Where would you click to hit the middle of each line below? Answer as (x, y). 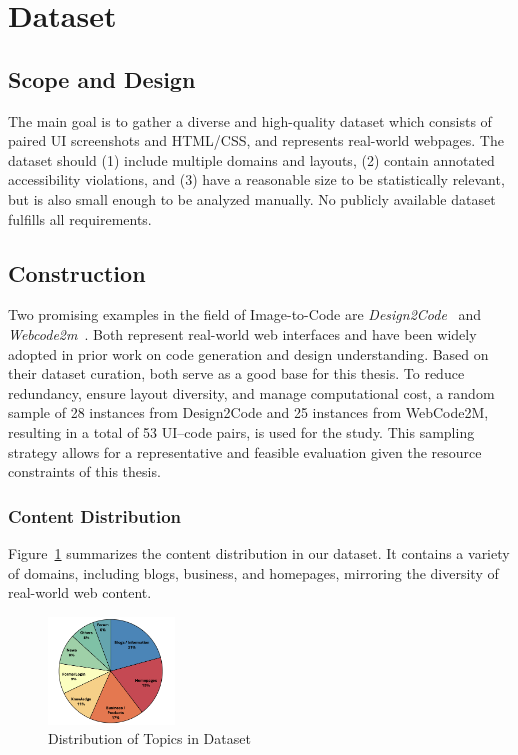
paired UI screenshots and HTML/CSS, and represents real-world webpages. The (256, 140)
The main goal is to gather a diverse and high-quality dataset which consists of (250, 120)
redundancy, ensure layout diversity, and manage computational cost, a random (251, 392)
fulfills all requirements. (80, 218)
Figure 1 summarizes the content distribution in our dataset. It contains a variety (259, 552)
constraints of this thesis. (84, 471)
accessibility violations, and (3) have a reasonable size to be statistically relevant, (256, 179)
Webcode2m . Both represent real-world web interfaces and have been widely (242, 333)
